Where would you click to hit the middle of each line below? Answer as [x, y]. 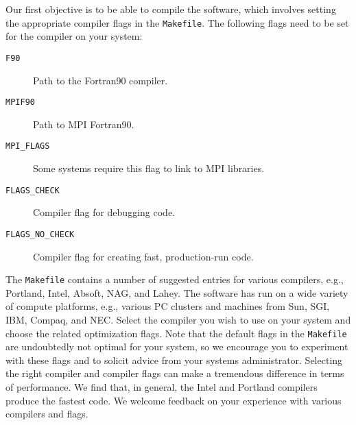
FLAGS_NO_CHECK [40, 234]
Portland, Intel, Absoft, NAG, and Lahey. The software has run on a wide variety [177, 292]
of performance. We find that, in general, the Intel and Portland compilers [162, 386]
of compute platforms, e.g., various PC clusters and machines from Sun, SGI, [168, 306]
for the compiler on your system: [74, 36]
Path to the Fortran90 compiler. [100, 80]
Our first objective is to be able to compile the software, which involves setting [171, 9]
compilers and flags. [47, 414]
